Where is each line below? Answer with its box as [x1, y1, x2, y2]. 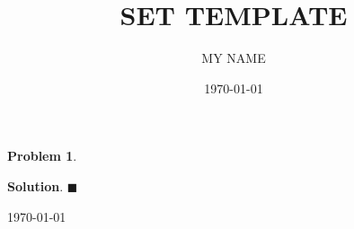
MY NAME [201, 48, 266, 67]
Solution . [7, 176, 64, 195]
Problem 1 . [7, 146, 77, 165]
